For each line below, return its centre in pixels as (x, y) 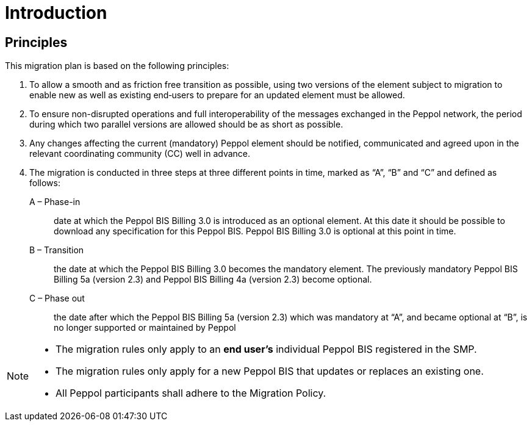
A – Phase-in (55, 202)
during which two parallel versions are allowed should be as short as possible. (186, 125)
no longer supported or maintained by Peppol (145, 328)
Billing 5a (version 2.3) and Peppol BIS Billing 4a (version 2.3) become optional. (213, 280)
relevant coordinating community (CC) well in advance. (140, 154)
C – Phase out (57, 298)
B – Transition (57, 250)
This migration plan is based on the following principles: (117, 66)
